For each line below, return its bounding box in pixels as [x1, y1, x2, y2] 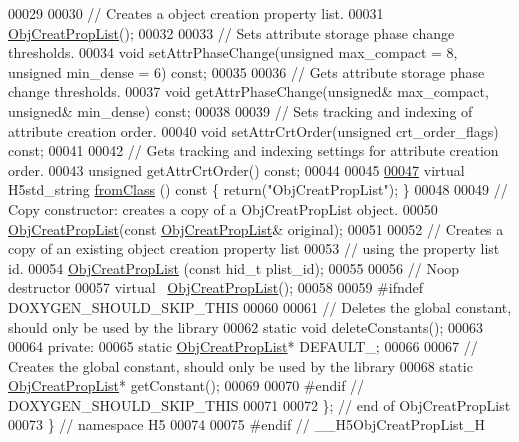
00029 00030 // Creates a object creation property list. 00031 [8, 3, 384, 23]
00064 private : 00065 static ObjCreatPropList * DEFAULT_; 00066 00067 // [8, 336, 478, 357]
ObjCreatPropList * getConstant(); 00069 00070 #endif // [8, 375, 365, 396]
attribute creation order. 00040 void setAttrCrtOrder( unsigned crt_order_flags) [8, 120, 499, 141]
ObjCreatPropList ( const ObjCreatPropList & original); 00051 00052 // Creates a [8, 218, 504, 239]
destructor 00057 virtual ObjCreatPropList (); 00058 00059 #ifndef [8, 277, 424, 298]
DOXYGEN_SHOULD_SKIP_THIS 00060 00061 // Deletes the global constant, [8, 296, 512, 317]
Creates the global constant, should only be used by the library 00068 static [8, 355, 473, 376]
